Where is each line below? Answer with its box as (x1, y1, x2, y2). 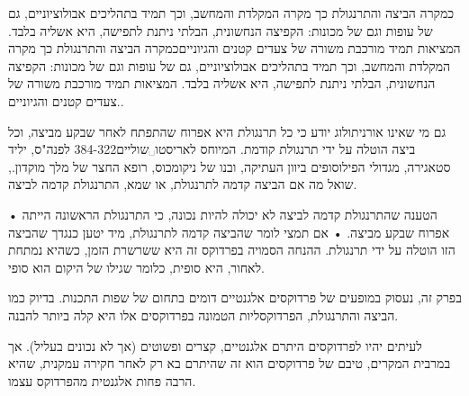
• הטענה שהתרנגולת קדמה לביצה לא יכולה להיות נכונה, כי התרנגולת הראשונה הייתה (8, 204, 437, 223)
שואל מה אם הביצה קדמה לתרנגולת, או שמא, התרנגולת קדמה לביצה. (8, 175, 357, 193)
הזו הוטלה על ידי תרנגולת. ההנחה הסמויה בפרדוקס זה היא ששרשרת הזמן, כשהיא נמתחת (8, 240, 455, 259)
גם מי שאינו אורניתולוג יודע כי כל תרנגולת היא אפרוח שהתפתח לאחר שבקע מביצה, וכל (8, 121, 446, 140)
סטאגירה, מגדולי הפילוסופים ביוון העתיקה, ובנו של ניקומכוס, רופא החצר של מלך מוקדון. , (8, 157, 451, 175)
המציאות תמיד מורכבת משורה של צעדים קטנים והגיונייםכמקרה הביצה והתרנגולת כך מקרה (8, 39, 461, 58)
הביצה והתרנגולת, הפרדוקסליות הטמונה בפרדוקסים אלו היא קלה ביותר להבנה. (8, 305, 399, 324)
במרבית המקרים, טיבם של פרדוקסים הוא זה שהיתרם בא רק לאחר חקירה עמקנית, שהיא (8, 354, 451, 373)
